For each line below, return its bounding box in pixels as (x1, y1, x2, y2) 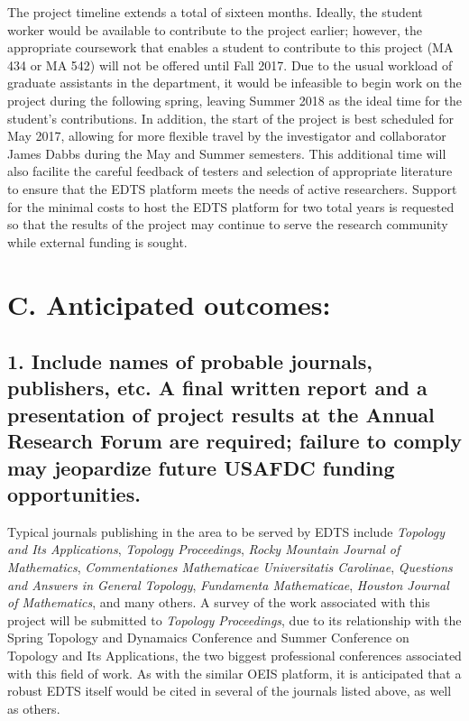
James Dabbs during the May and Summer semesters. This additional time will (7, 143, 446, 162)
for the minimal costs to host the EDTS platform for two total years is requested (7, 197, 455, 216)
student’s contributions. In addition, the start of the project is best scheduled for (7, 108, 455, 127)
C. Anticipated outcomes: (7, 285, 331, 322)
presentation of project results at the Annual (7, 400, 435, 428)
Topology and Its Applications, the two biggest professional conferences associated (7, 646, 462, 664)
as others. (7, 698, 60, 717)
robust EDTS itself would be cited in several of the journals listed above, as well (7, 681, 452, 700)
